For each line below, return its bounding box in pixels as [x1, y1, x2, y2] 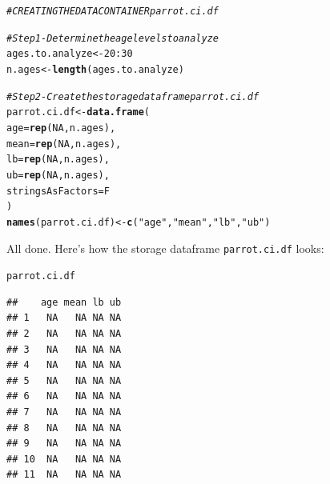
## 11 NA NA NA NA [6, 469, 122, 481]
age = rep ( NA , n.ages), [6, 122, 116, 134]
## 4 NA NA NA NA [6, 359, 122, 371]
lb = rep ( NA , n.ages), [6, 154, 110, 166]
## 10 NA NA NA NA [6, 453, 122, 465]
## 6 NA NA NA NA [6, 390, 122, 402]
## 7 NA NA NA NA [6, 406, 122, 418]
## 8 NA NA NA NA [6, 422, 122, 434]
